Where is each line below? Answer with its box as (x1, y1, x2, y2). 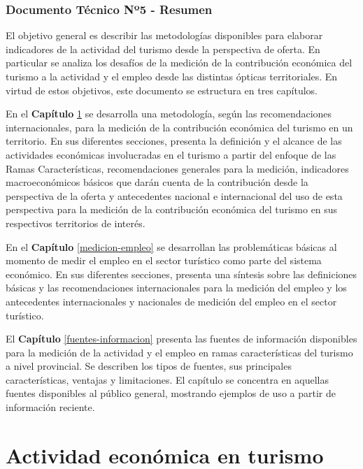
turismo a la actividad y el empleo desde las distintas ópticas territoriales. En (6, 69, 338, 83)
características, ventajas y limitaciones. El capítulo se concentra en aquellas (6, 372, 329, 387)
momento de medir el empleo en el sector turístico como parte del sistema (6, 253, 322, 268)
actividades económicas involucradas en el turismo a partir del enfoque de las (6, 147, 336, 161)
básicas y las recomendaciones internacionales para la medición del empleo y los (6, 280, 347, 295)
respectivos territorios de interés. (6, 215, 145, 230)
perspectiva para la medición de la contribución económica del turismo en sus (6, 202, 338, 217)
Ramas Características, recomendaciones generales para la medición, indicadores (6, 161, 349, 175)
